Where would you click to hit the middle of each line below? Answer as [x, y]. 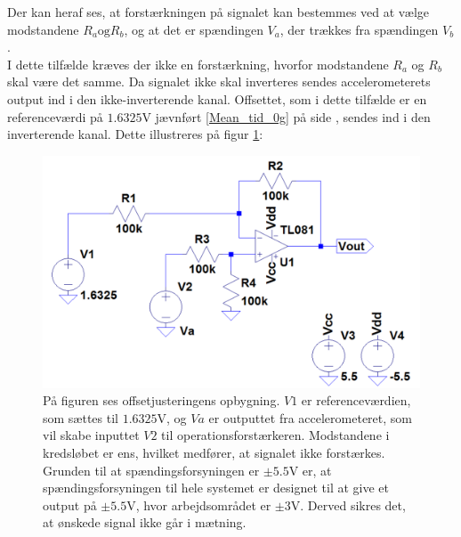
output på [70, 504]
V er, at [310, 470]
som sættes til [81, 417]
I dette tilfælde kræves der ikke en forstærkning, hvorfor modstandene [198, 64]
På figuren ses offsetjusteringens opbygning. [162, 400]
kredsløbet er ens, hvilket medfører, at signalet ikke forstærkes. [214, 452]
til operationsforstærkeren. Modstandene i [275, 435]
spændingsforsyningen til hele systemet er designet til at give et [216, 488]
